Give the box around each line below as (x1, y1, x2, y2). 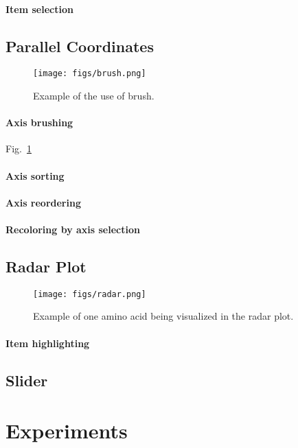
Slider (5, 369, 48, 390)
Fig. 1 (5, 141, 32, 156)
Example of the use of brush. (33, 89, 154, 103)
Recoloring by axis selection (5, 222, 140, 236)
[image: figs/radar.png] (33, 289, 146, 299)
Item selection (5, 1, 73, 16)
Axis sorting (5, 168, 65, 182)
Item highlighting (5, 335, 90, 350)
